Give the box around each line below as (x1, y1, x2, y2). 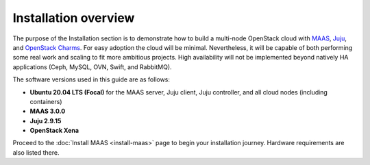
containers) (29, 97, 62, 105)
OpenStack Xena (29, 127, 79, 135)
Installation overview (12, 10, 135, 25)
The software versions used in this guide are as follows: (12, 75, 171, 84)
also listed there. (12, 148, 60, 157)
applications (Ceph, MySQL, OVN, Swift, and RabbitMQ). (12, 62, 172, 71)
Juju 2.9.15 (29, 116, 62, 125)
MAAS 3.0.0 (29, 107, 66, 116)
